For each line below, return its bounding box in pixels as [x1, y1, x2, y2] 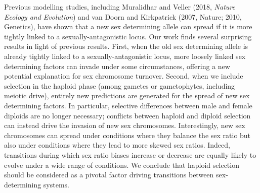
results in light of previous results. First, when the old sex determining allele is [4, 41, 248, 51]
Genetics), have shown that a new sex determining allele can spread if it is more [4, 21, 252, 32]
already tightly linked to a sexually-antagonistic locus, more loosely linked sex [4, 50, 246, 61]
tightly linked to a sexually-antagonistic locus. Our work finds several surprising [4, 31, 252, 41]
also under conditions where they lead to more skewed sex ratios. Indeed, [4, 140, 230, 150]
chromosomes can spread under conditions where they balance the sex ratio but [4, 130, 251, 140]
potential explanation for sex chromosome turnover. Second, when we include [4, 71, 243, 81]
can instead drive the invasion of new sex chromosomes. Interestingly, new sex [4, 120, 245, 131]
